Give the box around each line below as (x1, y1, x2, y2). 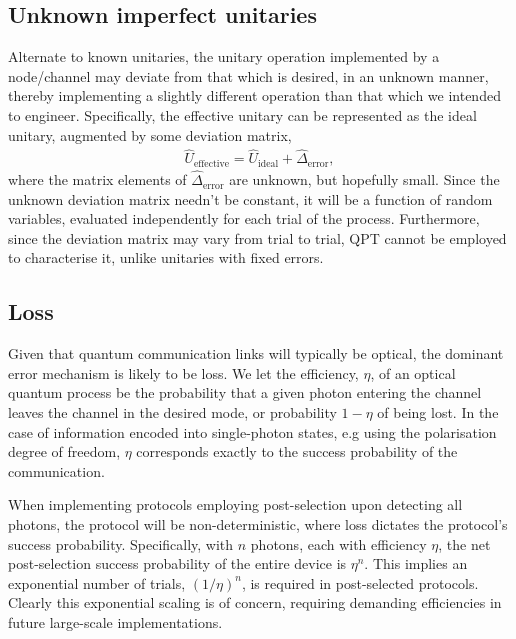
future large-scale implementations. (8, 611, 223, 632)
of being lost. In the (377, 402, 499, 423)
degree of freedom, (8, 441, 121, 462)
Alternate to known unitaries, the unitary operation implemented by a (8, 46, 440, 67)
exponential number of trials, (8, 572, 186, 593)
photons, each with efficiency (250, 533, 427, 554)
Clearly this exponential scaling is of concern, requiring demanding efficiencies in (8, 592, 502, 613)
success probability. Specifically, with (8, 533, 234, 554)
